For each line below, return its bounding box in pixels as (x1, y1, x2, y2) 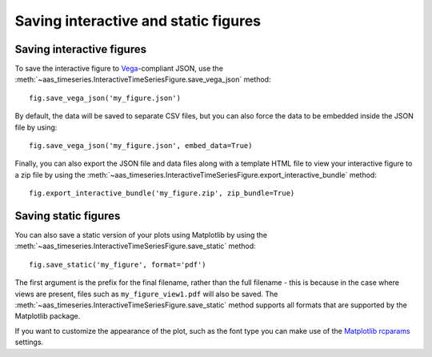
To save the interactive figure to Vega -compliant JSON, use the (14, 64, 224, 74)
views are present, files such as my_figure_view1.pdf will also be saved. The (14, 289, 278, 299)
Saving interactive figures (14, 42, 147, 56)
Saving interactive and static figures (14, 12, 262, 30)
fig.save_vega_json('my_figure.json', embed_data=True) (29, 141, 253, 150)
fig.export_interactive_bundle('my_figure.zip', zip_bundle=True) (29, 189, 295, 198)
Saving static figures (14, 209, 121, 223)
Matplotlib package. (14, 311, 81, 321)
